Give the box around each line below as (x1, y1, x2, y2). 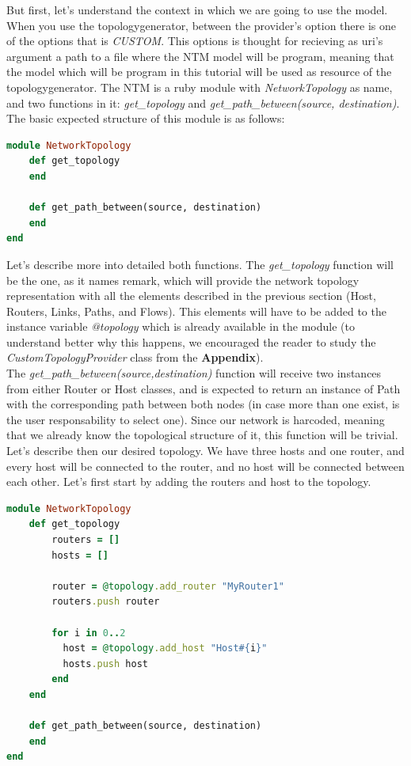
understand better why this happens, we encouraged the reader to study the (6, 333, 376, 350)
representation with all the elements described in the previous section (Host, (6, 287, 376, 304)
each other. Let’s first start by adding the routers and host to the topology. (6, 473, 371, 490)
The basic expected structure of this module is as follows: (6, 110, 285, 127)
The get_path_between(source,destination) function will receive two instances (6, 365, 382, 381)
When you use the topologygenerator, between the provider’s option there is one (6, 17, 396, 33)
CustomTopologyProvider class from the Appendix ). (6, 349, 264, 366)
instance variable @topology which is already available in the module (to (6, 318, 355, 335)
